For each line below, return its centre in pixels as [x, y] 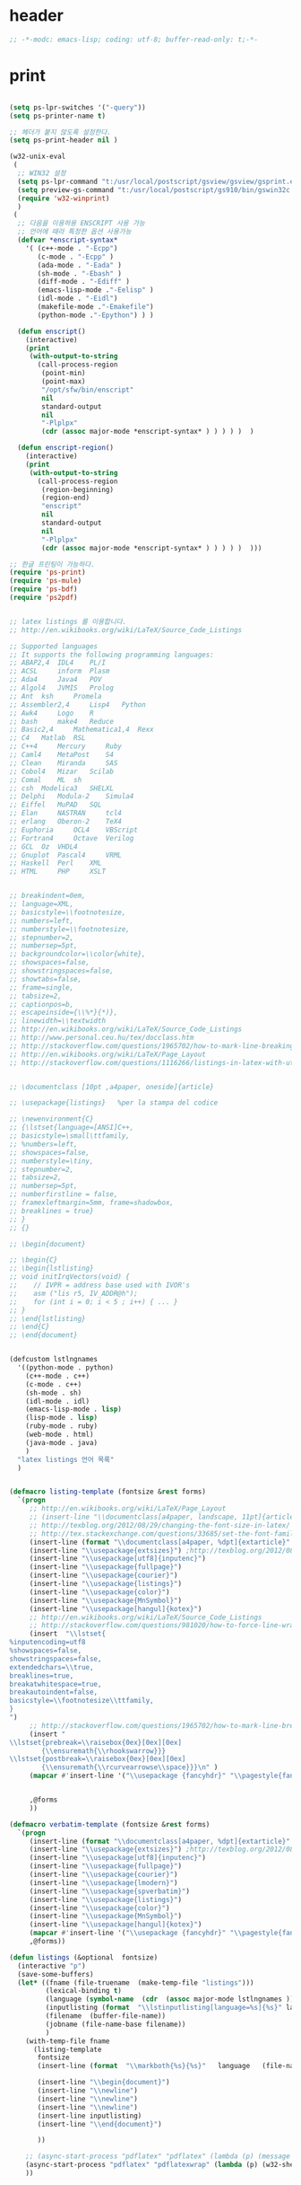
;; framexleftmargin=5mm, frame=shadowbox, [92, 1203]
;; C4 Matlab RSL [48, 738]
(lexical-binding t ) [84, 1991]
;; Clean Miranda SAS [64, 763]
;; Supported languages [54, 646]
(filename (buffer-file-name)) [106, 2016]
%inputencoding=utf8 [48, 1643]
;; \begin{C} [34, 1260]
